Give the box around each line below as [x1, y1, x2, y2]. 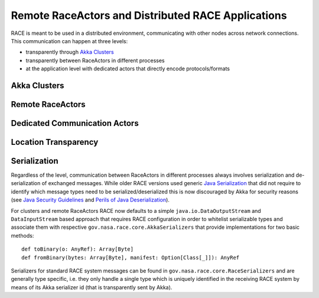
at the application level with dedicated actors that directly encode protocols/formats [25, 65, 230, 72]
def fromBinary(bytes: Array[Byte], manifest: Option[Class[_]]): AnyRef [21, 254, 240, 261]
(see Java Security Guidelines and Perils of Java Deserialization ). [11, 196, 170, 203]
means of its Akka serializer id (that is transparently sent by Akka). [11, 284, 172, 291]
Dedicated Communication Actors [11, 118, 139, 128]
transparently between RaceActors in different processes [25, 57, 165, 64]
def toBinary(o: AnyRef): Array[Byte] [21, 246, 134, 252]
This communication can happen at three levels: [11, 37, 128, 44]
